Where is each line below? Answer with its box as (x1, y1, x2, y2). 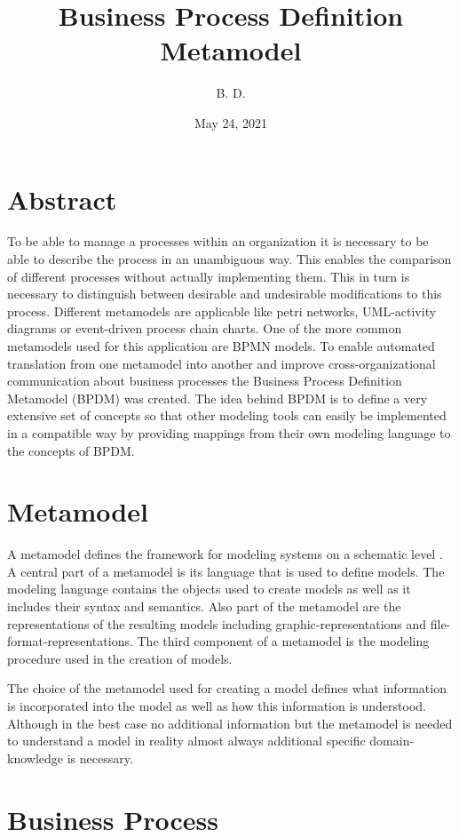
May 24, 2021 (194, 113, 268, 132)
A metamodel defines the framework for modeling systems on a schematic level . (7, 545, 443, 563)
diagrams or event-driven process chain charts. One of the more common (7, 319, 402, 338)
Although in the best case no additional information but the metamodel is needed (7, 713, 453, 732)
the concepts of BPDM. (7, 441, 135, 459)
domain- (369, 731, 415, 750)
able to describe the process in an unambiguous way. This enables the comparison (7, 250, 452, 268)
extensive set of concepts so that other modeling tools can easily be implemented (7, 406, 447, 425)
